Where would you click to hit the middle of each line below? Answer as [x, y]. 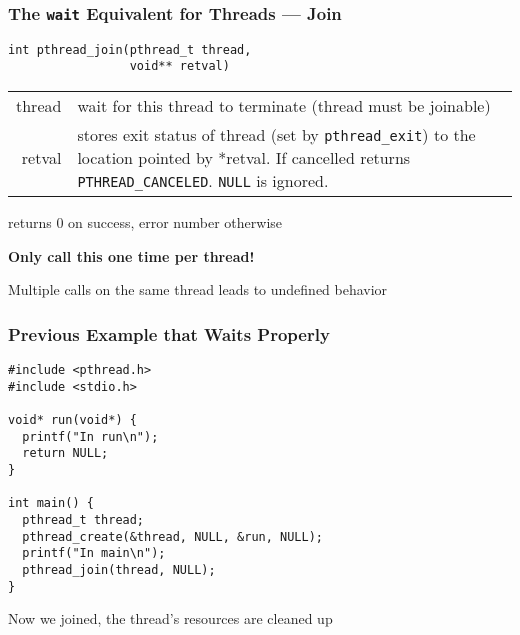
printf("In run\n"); [90, 436]
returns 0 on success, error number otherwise [145, 222]
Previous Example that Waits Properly [169, 333]
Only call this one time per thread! [131, 255]
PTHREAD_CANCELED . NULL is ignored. [203, 181]
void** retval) [179, 66]
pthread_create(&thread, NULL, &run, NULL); [172, 536]
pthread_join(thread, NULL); [119, 569]
